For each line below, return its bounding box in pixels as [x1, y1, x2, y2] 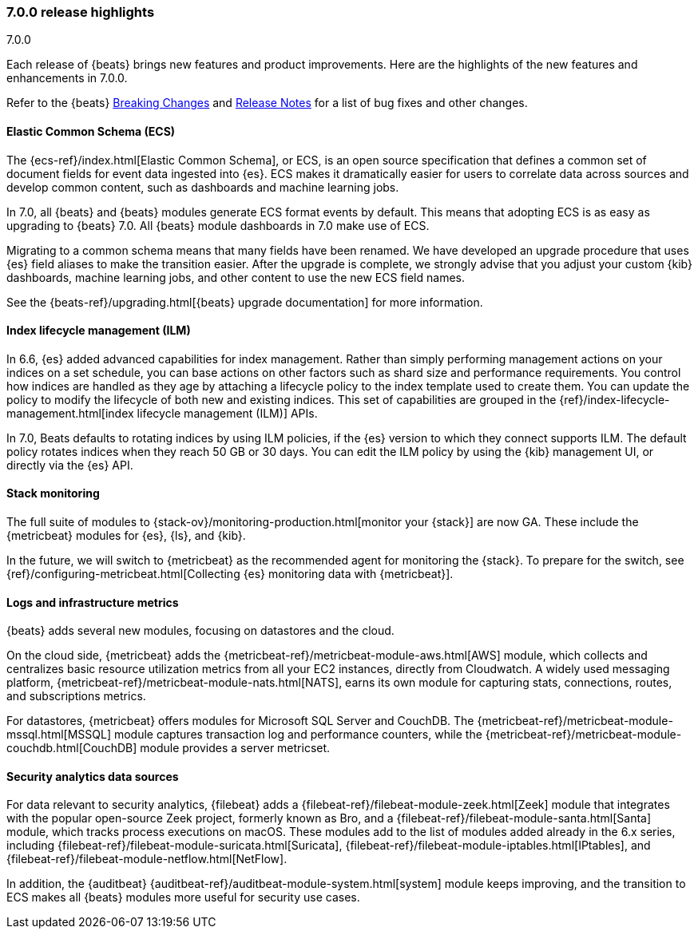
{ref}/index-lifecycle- [559, 392, 670, 406]
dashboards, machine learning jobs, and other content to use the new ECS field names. [6, 270, 465, 284]
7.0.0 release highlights [6, 4, 155, 20]
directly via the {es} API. [6, 458, 133, 472]
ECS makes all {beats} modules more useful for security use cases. [6, 890, 360, 905]
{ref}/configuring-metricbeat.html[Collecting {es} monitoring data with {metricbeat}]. [6, 567, 454, 581]
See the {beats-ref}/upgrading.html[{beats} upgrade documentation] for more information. [6, 295, 483, 309]
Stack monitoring [6, 486, 100, 501]
